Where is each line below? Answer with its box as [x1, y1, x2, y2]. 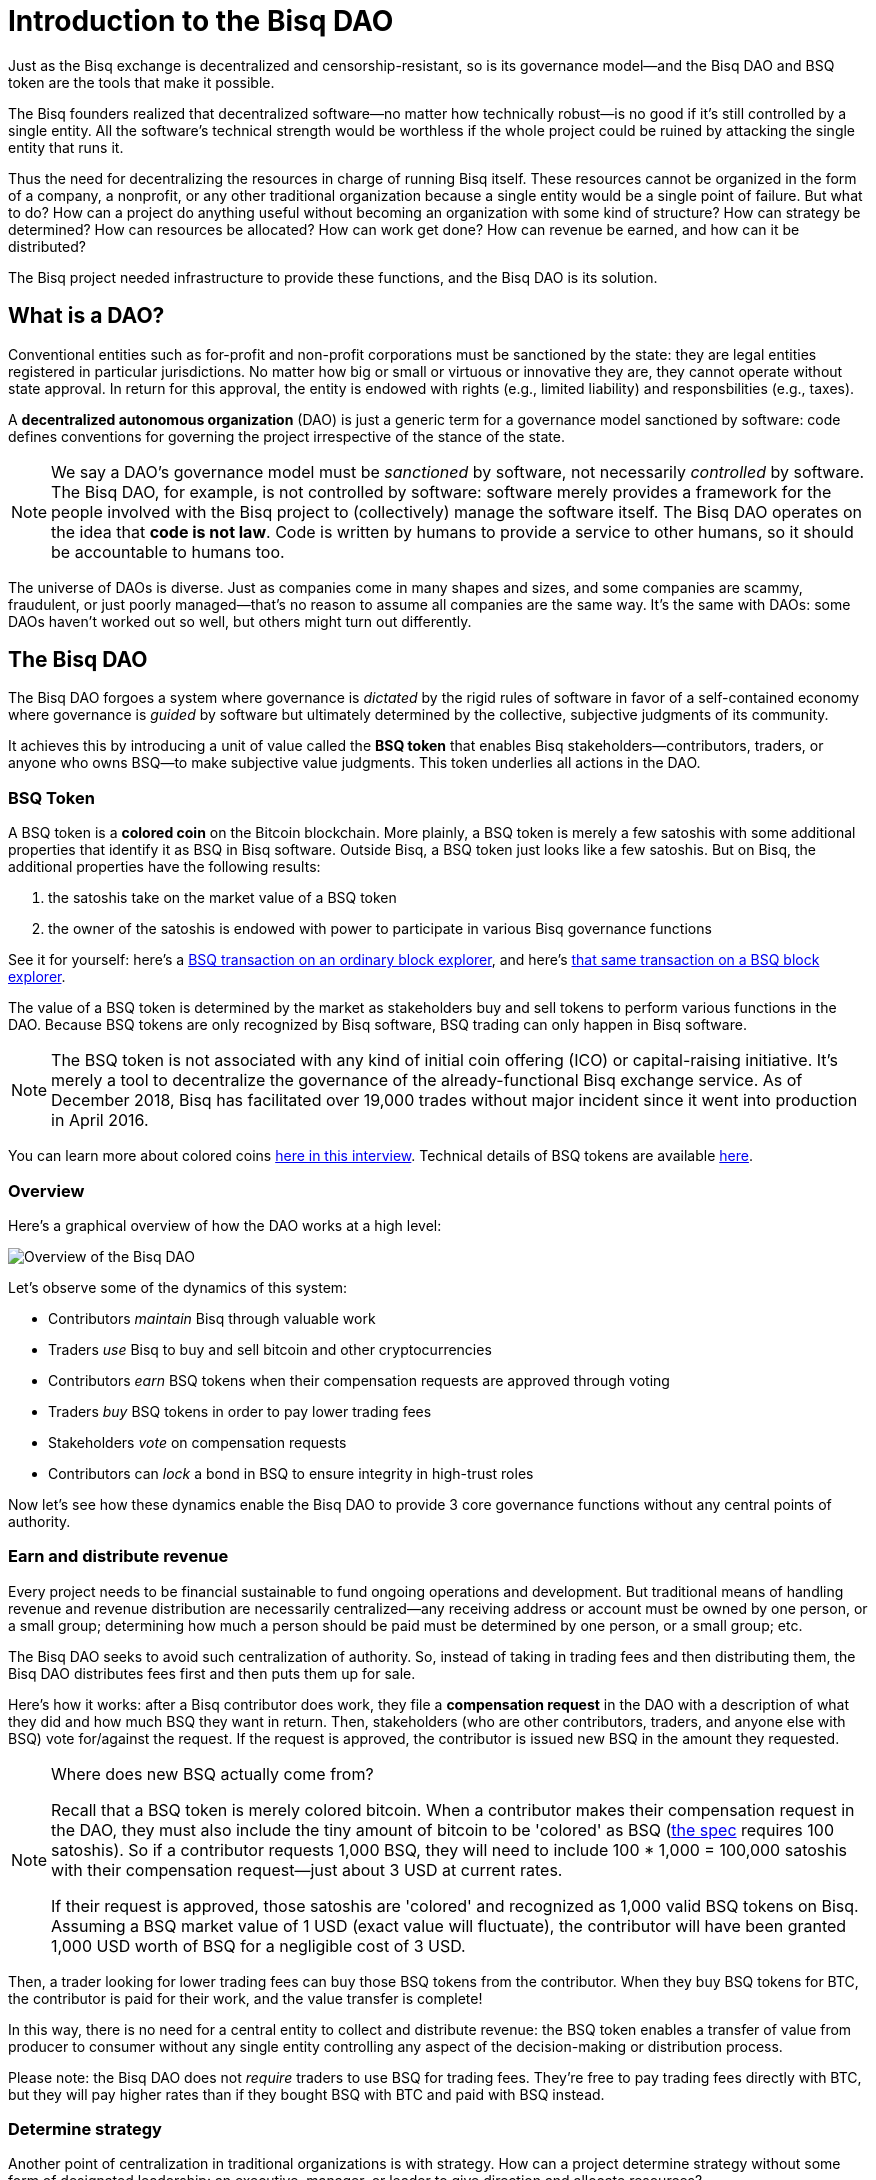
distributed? [8, 237, 86, 255]
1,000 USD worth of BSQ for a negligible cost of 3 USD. [51, 1935, 466, 1956]
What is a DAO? [8, 303, 165, 329]
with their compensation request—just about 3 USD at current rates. [51, 1859, 563, 1880]
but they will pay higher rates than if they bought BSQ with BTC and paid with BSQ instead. [8, 2085, 605, 2103]
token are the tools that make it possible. [8, 73, 275, 91]
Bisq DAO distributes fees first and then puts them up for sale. [8, 1664, 416, 1682]
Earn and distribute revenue [8, 1546, 229, 1567]
